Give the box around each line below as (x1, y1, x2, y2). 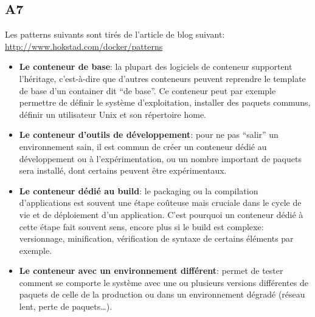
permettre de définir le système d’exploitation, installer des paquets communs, (19, 96, 311, 109)
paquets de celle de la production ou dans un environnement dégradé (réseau (19, 288, 305, 301)
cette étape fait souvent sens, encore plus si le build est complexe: (19, 220, 264, 233)
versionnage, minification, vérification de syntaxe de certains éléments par (19, 232, 294, 245)
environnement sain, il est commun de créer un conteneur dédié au (19, 140, 267, 152)
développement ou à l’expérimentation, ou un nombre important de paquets (19, 152, 302, 165)
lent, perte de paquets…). (19, 300, 112, 313)
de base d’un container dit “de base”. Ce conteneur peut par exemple (19, 84, 276, 97)
